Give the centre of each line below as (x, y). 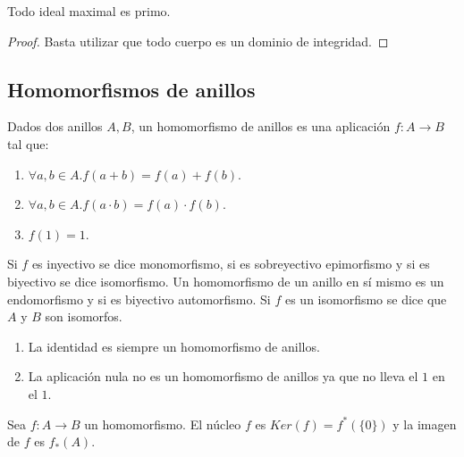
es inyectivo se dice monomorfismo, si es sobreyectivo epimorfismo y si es (231, 264)
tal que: (28, 143)
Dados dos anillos (55, 126)
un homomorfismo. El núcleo (163, 424)
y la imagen (425, 424)
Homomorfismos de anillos (131, 89)
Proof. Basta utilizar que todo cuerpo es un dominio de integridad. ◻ (198, 41)
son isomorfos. (84, 316)
